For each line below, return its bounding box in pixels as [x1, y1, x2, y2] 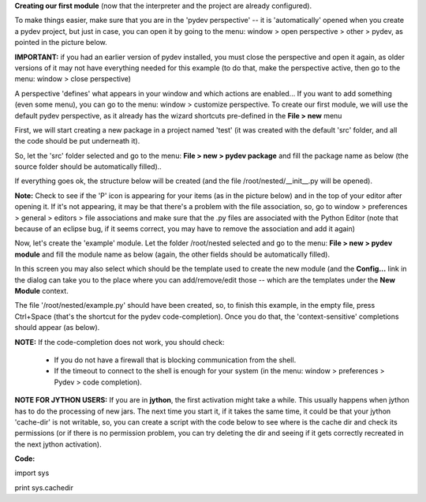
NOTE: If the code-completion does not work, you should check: [14, 337, 225, 347]
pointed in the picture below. [14, 38, 107, 47]
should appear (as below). [14, 323, 100, 332]
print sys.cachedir [14, 482, 74, 493]
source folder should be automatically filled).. [14, 162, 162, 171]
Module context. [14, 286, 69, 295]
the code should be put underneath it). [14, 137, 140, 146]
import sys [14, 468, 50, 478]
